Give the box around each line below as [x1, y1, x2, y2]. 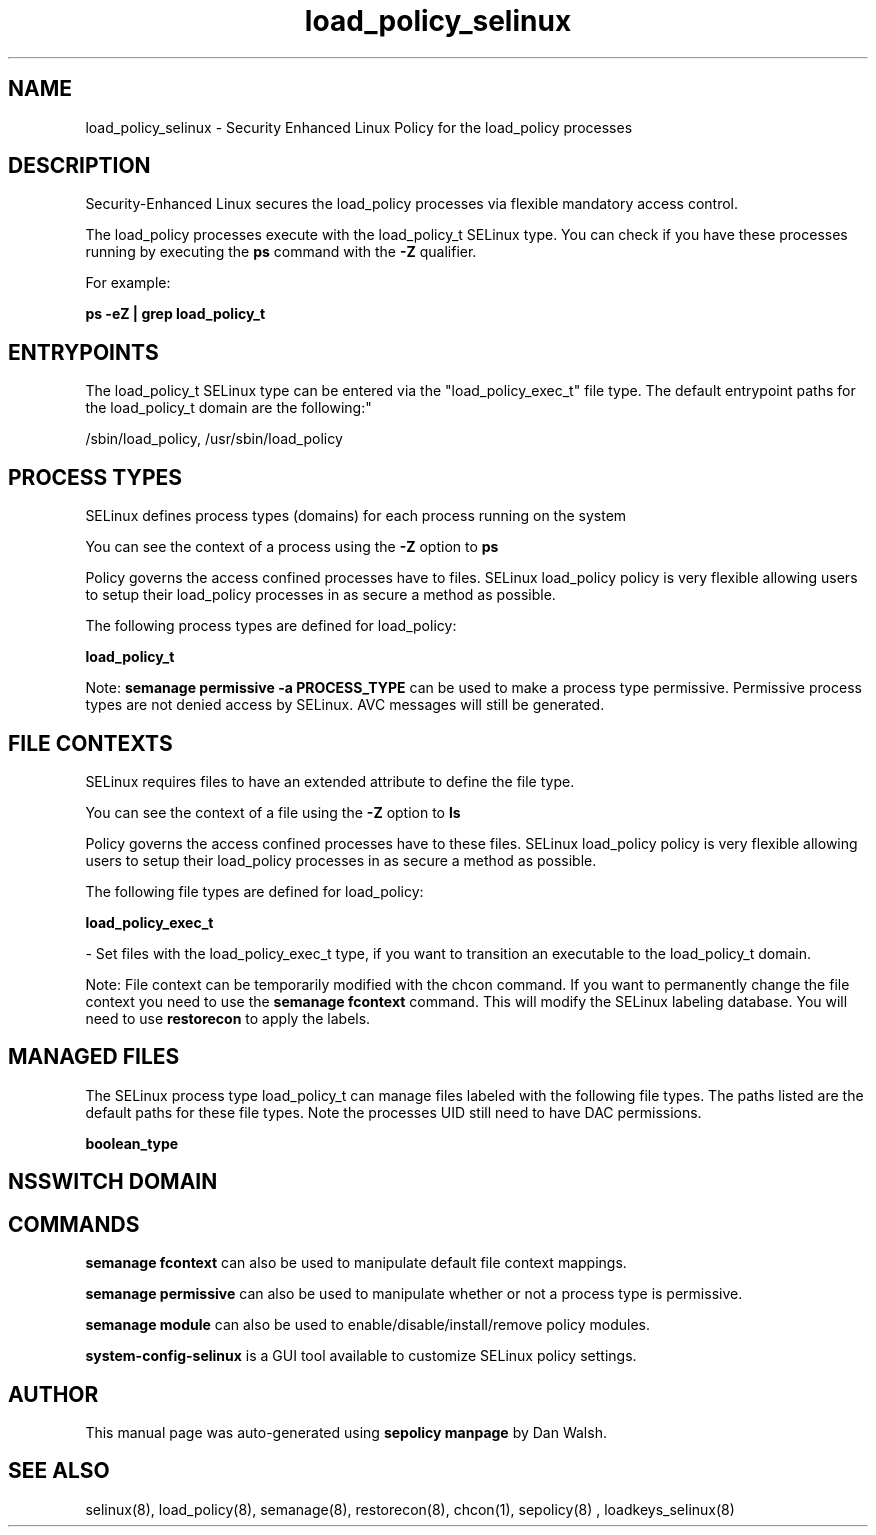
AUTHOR [8, 1381, 99, 1407]
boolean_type [85, 1134, 179, 1152]
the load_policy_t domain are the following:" [85, 399, 372, 417]
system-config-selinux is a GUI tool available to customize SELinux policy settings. [85, 1347, 637, 1365]
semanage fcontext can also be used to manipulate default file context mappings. [85, 1254, 627, 1272]
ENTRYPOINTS [8, 339, 159, 365]
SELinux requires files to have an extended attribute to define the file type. [85, 772, 575, 790]
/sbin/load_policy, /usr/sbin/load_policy [85, 430, 343, 448]
